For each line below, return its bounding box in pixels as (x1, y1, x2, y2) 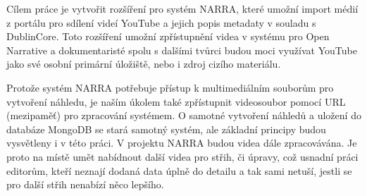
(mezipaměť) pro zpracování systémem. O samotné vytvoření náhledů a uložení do (6, 108, 361, 123)
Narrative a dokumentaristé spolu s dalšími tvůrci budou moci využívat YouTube (6, 42, 357, 57)
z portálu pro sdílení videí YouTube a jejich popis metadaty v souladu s (6, 15, 316, 30)
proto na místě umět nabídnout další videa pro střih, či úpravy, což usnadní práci (6, 149, 359, 164)
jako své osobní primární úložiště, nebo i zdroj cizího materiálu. (6, 56, 281, 71)
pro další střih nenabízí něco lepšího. (6, 177, 164, 192)
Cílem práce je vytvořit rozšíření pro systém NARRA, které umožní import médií (6, 1, 359, 16)
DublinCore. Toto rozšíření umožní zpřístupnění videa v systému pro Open (6, 29, 330, 44)
